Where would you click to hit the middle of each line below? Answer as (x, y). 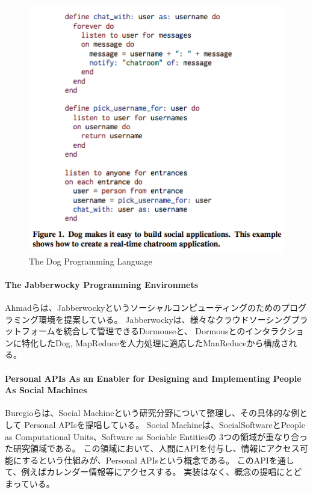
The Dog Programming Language (91, 261)
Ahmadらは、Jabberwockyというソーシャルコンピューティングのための (143, 308)
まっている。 (30, 483)
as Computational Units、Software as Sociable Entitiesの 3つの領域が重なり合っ (156, 436)
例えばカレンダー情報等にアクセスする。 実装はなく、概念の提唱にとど (162, 472)
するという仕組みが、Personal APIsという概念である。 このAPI (145, 460)
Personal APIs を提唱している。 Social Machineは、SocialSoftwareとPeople (165, 424)
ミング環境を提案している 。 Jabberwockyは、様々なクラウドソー (139, 319)
